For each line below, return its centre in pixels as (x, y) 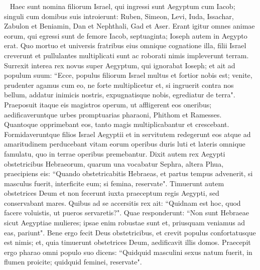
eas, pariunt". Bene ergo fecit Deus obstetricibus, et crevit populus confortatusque (130, 232)
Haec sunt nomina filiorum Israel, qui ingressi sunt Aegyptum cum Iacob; (122, 6)
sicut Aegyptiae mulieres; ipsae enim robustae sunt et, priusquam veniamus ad (125, 223)
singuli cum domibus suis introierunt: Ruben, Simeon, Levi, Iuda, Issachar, (119, 16)
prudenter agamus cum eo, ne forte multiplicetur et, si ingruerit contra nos (119, 85)
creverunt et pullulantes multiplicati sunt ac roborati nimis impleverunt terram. (126, 55)
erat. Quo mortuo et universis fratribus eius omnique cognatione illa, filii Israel (125, 45)
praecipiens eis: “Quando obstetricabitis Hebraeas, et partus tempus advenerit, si (128, 173)
